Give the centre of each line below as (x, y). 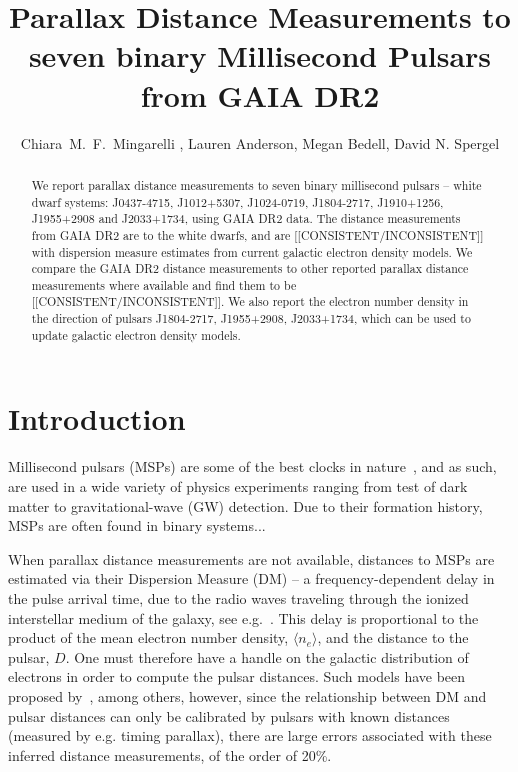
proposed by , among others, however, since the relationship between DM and (247, 695)
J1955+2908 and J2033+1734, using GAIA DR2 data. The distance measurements (246, 218)
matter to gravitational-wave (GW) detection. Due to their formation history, (245, 505)
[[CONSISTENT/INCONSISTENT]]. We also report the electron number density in (250, 301)
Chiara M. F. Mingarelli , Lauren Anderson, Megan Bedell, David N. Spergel (260, 142)
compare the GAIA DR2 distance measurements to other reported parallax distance (250, 268)
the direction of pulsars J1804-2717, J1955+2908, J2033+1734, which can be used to (251, 318)
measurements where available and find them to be (164, 284)
